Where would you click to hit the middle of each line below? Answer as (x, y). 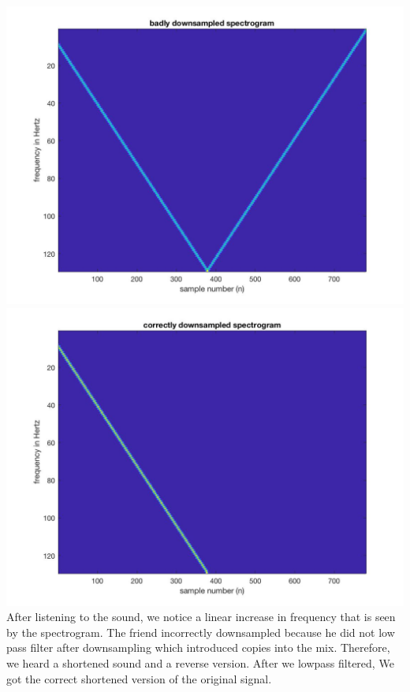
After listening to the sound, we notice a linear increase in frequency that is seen (201, 617)
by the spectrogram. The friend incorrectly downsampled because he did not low (201, 632)
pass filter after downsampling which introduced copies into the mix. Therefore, (198, 647)
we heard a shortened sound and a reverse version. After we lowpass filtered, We (200, 662)
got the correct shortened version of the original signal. (139, 678)
